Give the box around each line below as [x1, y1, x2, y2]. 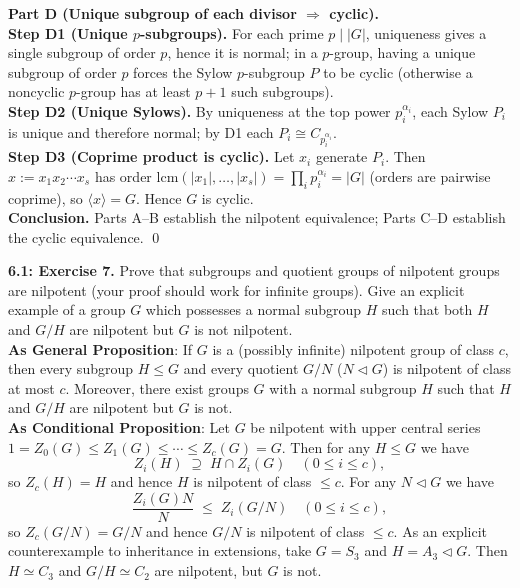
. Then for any [281, 436, 371, 457]
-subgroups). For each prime [139, 22, 324, 43]
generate [315, 146, 368, 167]
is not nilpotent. [194, 319, 293, 340]
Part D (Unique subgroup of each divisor [8, 3, 297, 23]
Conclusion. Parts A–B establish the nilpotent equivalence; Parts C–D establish [8, 207, 506, 228]
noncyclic [8, 81, 65, 102]
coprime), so [8, 187, 83, 208]
